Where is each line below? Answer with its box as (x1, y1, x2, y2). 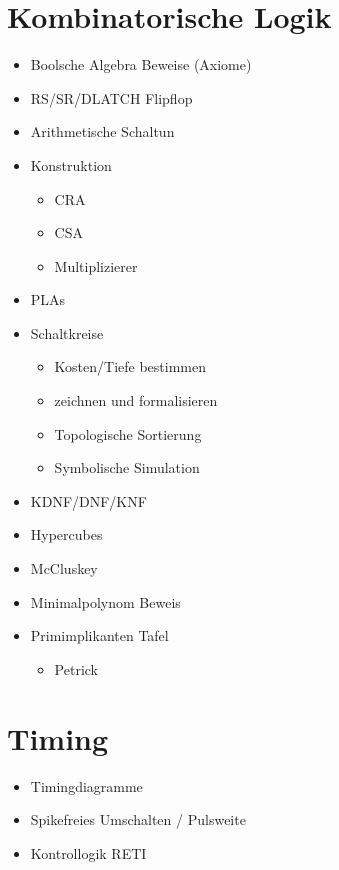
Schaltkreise (30, 322, 104, 343)
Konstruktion (30, 154, 112, 175)
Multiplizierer (54, 255, 138, 276)
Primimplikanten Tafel (30, 625, 169, 646)
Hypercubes (30, 524, 103, 545)
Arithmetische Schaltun (30, 121, 175, 142)
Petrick (54, 658, 98, 679)
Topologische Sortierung (54, 423, 202, 444)
